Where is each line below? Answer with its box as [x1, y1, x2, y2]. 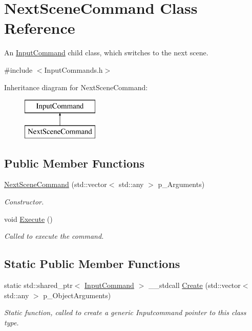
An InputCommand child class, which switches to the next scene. [4, 47, 208, 58]
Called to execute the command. [4, 231, 104, 241]
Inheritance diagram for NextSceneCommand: [4, 81, 148, 92]
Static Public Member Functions [4, 256, 180, 272]
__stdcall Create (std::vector [148, 280, 241, 291]
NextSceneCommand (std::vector [4, 179, 107, 190]
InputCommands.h [44, 64, 103, 75]
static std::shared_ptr [4, 280, 73, 291]
